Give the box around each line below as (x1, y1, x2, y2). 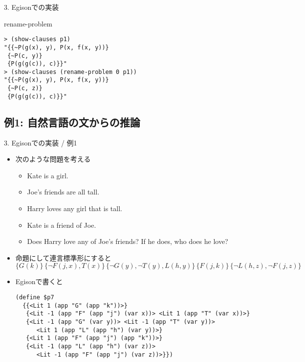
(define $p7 (15, 293, 54, 301)
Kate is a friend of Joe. (27, 219, 96, 230)
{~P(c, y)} (7, 52, 43, 59)
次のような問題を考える (15, 154, 91, 164)
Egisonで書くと (15, 276, 63, 287)
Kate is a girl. (27, 170, 68, 180)
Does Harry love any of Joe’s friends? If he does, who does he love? (27, 236, 228, 246)
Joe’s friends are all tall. (27, 187, 100, 197)
